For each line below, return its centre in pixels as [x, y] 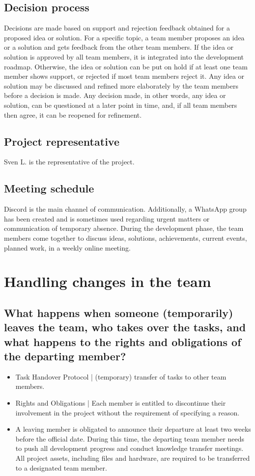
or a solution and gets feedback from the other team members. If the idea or [119, 47]
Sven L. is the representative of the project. [69, 162]
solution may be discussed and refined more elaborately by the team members [121, 85]
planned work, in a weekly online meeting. [67, 247]
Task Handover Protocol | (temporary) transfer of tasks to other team [121, 376]
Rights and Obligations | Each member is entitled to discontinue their [121, 403]
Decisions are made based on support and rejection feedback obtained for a [117, 28]
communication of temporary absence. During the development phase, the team [124, 228]
